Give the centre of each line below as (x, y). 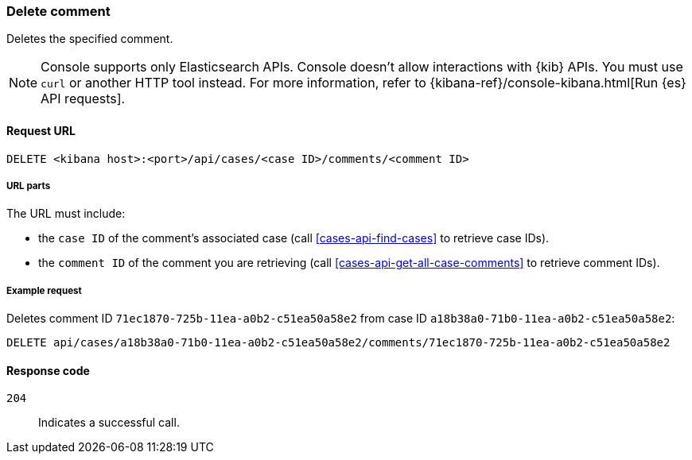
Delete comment (58, 11)
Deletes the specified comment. (90, 39)
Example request (44, 290)
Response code (48, 370)
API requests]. (83, 99)
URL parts (29, 186)
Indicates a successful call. (109, 423)
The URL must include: (66, 214)
